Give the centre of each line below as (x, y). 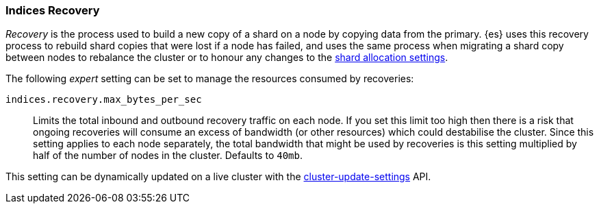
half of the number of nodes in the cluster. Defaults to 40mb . (168, 156)
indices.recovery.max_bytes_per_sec (104, 100)
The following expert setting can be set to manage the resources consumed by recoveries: (210, 79)
